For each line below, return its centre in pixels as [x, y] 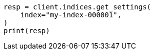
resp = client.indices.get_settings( [77, 7]
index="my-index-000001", [71, 15]
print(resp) [27, 31]
